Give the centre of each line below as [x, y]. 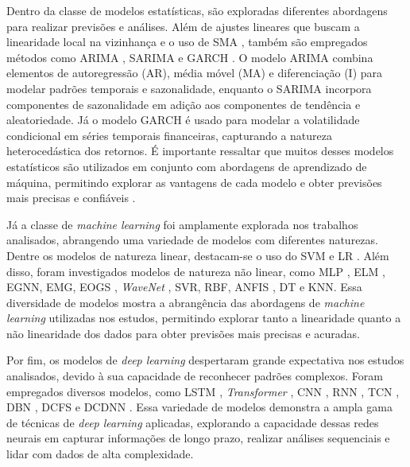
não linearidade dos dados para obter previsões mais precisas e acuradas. [183, 333]
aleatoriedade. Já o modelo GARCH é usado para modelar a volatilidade [183, 120]
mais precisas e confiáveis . [71, 198]
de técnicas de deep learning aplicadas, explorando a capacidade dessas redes [193, 422]
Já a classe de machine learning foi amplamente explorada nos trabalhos [182, 224]
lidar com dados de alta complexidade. [100, 454]
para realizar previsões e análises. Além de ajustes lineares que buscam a [183, 26]
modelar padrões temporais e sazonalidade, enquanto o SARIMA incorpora [189, 88]
